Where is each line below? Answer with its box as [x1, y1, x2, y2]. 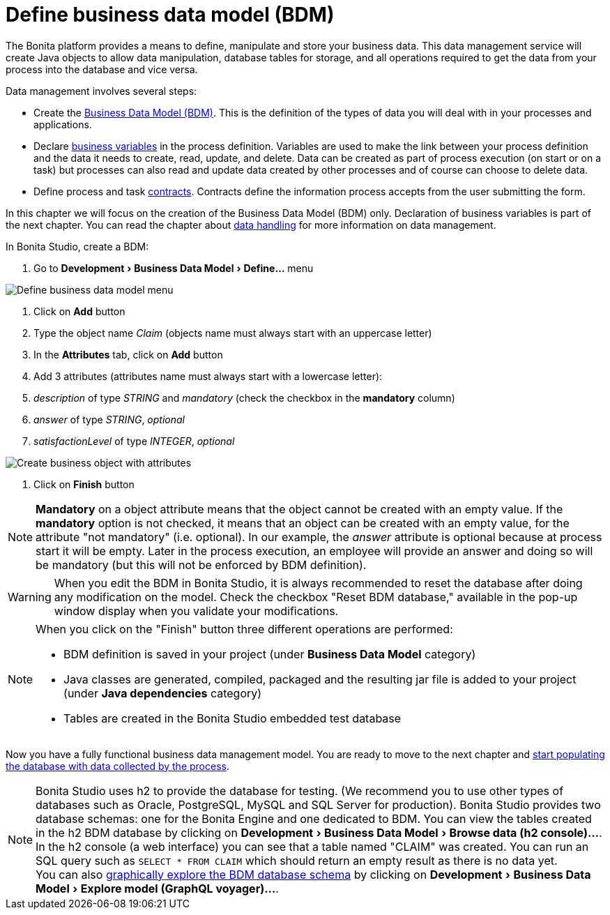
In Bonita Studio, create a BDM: [6, 240, 149, 252]
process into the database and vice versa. [6, 63, 198, 75]
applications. [33, 118, 92, 130]
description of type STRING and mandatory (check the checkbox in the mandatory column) [33, 391, 455, 404]
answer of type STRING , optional [33, 413, 185, 425]
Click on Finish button [33, 478, 135, 490]
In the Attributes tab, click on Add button [33, 348, 223, 361]
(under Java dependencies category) [63, 686, 262, 700]
